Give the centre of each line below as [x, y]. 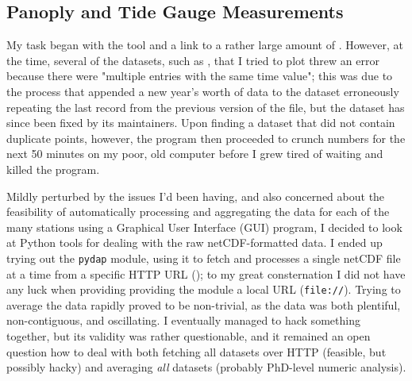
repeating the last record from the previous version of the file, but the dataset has [206, 107]
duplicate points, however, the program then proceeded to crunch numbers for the [206, 138]
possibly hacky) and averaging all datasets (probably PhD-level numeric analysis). [206, 367]
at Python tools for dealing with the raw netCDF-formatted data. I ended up [194, 242]
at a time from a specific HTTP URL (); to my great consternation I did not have [206, 273]
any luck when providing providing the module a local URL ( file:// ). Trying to [204, 289]
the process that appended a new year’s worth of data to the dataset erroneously [203, 91]
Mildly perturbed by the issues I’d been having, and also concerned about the [196, 196]
